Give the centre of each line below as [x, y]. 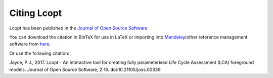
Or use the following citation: [39, 53]
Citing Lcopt [36, 13]
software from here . [30, 44]
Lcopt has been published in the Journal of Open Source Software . [79, 28]
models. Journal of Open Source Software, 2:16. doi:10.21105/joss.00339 [85, 69]
